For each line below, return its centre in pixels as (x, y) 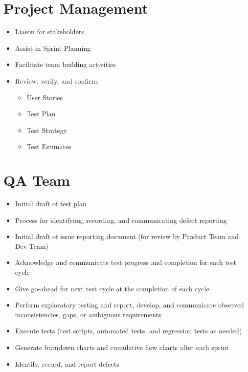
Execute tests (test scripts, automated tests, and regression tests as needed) (128, 331)
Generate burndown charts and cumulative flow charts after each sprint (122, 347)
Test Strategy (47, 130)
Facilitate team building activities (65, 64)
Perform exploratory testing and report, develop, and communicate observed (129, 305)
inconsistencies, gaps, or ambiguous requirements (88, 314)
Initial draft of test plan (51, 203)
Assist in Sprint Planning (53, 48)
